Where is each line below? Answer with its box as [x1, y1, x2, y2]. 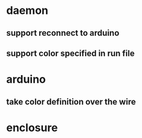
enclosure [6, 120, 58, 134]
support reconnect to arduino [6, 28, 120, 38]
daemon [6, 4, 48, 18]
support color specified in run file [6, 48, 135, 58]
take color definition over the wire [6, 96, 136, 107]
